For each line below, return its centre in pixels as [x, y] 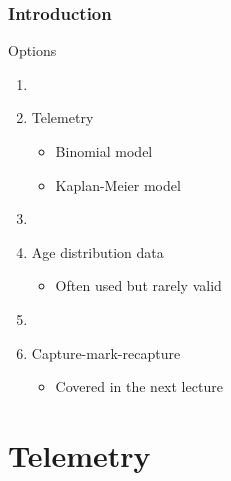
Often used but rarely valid [138, 285]
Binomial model [104, 151]
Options [32, 50]
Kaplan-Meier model [118, 184]
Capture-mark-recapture [106, 352]
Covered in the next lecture [139, 386]
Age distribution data [97, 251]
